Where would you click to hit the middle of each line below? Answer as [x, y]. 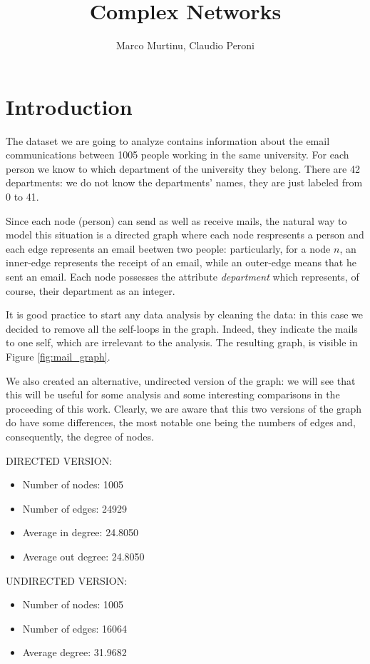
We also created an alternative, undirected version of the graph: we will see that [181, 380]
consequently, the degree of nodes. [80, 436]
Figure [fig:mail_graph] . [58, 356]
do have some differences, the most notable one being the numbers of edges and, [181, 422]
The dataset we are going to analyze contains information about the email [168, 140]
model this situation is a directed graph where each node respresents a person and [185, 235]
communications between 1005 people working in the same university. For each [178, 155]
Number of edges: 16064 [75, 628]
